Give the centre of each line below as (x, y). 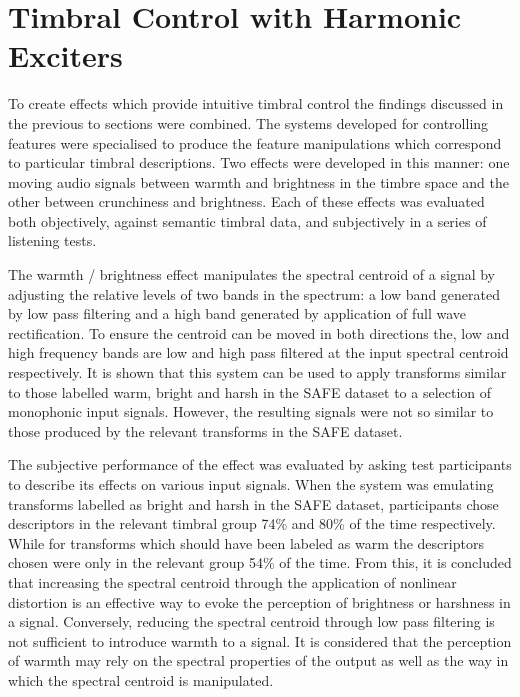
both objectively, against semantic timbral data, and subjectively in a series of (247, 220)
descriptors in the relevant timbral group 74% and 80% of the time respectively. (252, 523)
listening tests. (52, 240)
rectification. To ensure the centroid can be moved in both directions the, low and (259, 332)
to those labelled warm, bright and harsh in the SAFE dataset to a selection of (250, 391)
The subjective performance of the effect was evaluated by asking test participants (260, 464)
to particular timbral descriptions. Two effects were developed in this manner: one (259, 162)
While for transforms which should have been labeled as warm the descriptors (246, 542)
